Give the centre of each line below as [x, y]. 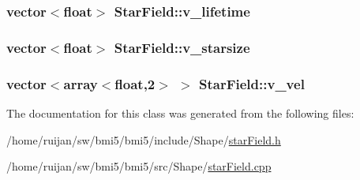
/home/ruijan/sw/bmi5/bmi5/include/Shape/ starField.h [144, 139]
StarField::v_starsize [182, 47]
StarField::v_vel [252, 83]
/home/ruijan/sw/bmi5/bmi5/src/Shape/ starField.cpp [139, 166]
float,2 [135, 83]
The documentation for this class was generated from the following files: [180, 112]
